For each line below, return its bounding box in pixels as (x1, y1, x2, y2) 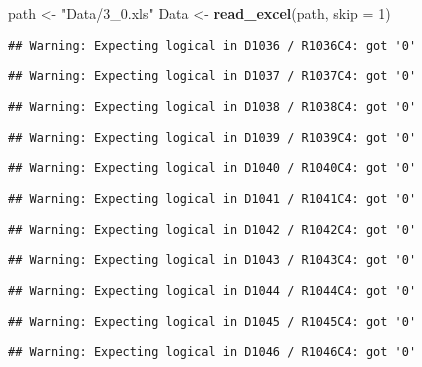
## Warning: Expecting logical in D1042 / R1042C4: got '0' (8, 222, 417, 237)
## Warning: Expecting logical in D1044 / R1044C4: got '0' (8, 283, 417, 298)
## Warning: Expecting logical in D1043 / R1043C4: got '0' (8, 253, 417, 268)
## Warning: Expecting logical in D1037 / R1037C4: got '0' (8, 69, 417, 84)
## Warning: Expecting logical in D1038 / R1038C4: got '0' (8, 99, 417, 114)
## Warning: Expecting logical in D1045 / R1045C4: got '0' (8, 314, 417, 329)
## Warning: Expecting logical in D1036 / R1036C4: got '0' (8, 38, 417, 53)
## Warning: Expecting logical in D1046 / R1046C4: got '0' (8, 345, 417, 360)
